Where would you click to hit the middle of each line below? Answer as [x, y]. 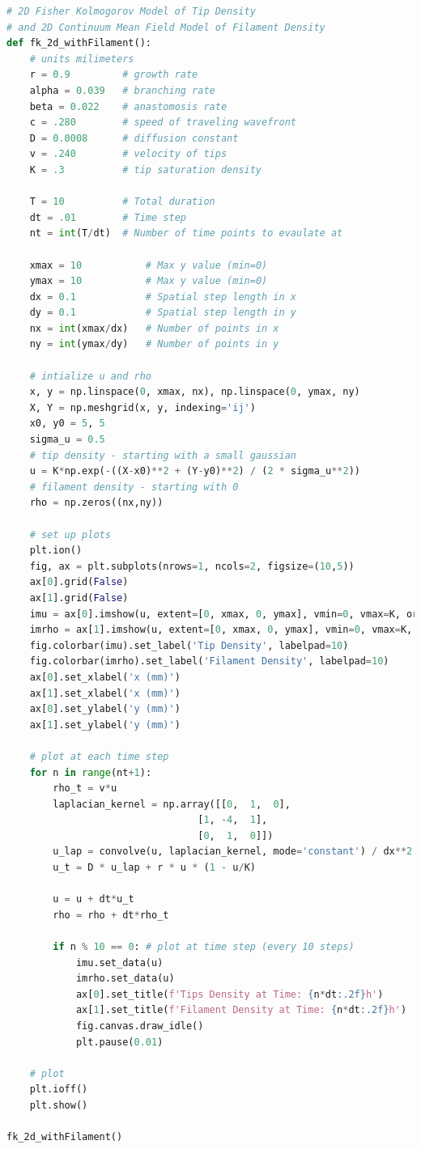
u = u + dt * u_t [94, 899]
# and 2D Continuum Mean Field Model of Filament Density [166, 27]
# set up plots [70, 534]
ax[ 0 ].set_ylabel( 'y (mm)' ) [105, 709]
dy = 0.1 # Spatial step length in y [163, 313]
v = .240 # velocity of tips [128, 154]
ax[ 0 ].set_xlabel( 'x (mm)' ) [105, 677]
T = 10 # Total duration [122, 202]
